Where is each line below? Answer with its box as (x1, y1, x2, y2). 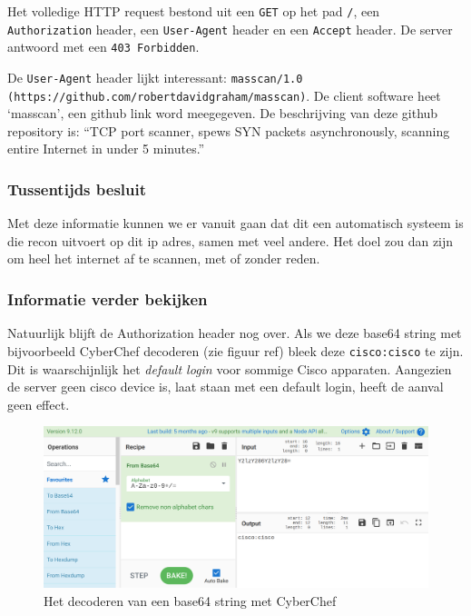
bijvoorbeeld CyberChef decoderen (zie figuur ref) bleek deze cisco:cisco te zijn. (7, 341, 464, 360)
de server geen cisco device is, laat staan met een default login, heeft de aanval (7, 377, 444, 396)
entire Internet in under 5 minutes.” (7, 139, 205, 158)
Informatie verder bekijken (7, 287, 208, 310)
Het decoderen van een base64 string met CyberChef (44, 591, 337, 610)
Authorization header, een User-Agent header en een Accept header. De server (7, 19, 453, 38)
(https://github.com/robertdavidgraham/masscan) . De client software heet (7, 85, 441, 104)
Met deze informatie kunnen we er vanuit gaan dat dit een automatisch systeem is (7, 214, 464, 233)
